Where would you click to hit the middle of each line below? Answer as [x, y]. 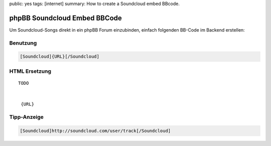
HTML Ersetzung [30, 71]
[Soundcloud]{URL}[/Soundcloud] [60, 57]
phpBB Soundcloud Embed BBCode [66, 18]
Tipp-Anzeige [26, 117]
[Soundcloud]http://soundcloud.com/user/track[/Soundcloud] [95, 131]
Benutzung [23, 43]
